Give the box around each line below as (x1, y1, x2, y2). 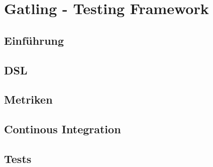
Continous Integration (4, 121, 121, 137)
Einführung (4, 32, 64, 48)
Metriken (4, 92, 53, 107)
